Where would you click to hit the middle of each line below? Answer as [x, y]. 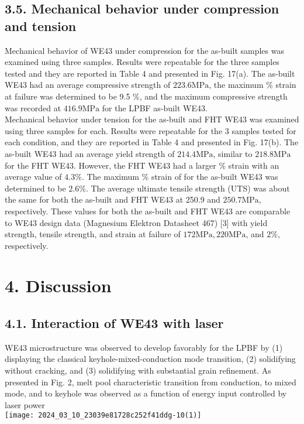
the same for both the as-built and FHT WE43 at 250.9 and [113, 199]
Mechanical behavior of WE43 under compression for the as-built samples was [144, 50]
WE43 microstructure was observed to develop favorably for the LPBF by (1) [144, 347]
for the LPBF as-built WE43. [155, 107]
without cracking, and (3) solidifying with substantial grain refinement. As [138, 370]
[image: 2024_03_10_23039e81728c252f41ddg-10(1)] [103, 416]
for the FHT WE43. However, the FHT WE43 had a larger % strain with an [142, 165]
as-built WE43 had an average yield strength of [90, 153]
